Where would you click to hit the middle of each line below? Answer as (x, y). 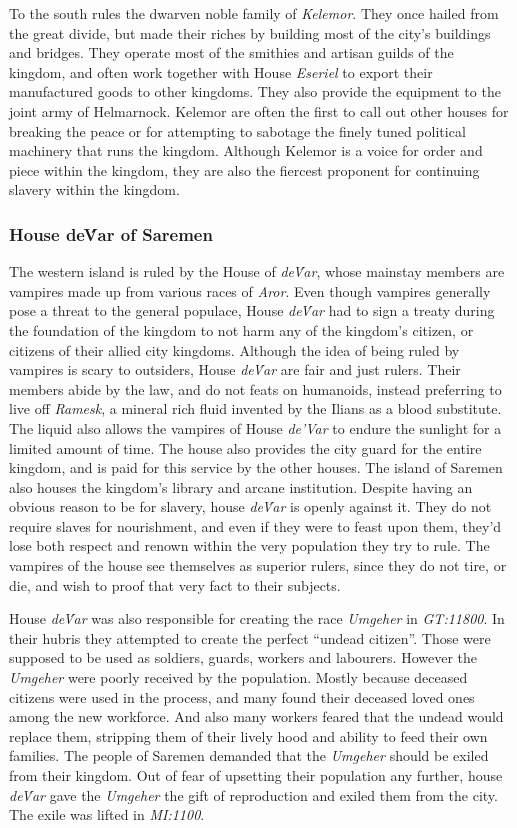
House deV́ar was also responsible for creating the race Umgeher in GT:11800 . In (257, 618)
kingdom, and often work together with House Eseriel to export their (221, 71)
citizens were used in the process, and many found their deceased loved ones (242, 696)
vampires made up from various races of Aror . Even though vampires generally (250, 290)
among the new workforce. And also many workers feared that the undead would (256, 716)
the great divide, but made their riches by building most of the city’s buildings (250, 32)
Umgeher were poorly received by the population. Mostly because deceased (238, 677)
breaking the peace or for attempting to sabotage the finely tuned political (237, 130)
